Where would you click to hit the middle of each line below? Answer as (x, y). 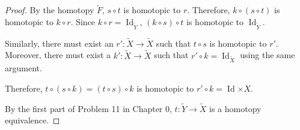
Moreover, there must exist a (58, 55)
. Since (83, 21)
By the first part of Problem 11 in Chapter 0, (88, 108)
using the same (268, 55)
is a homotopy (235, 108)
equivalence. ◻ (32, 120)
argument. (23, 68)
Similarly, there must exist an (59, 43)
